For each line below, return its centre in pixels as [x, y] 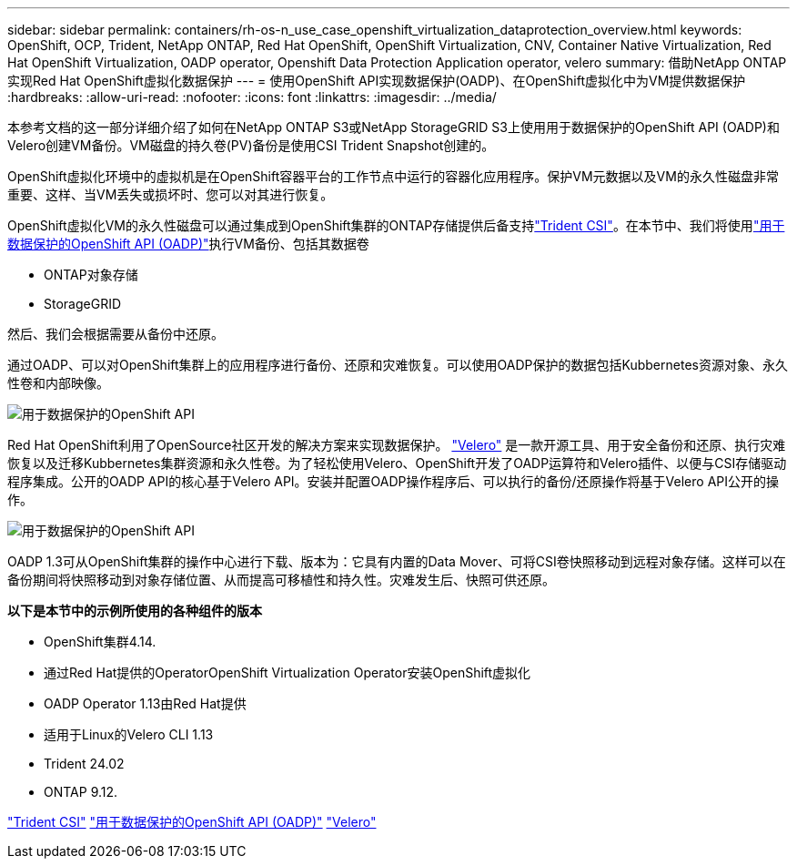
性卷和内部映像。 [58, 383]
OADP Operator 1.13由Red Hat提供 [145, 703]
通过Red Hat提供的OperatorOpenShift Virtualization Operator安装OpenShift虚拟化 [288, 672]
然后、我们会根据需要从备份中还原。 [116, 334]
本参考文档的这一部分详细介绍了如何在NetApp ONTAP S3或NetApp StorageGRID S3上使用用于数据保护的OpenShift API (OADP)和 [393, 127]
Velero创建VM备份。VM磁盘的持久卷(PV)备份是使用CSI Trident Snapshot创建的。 [251, 145]
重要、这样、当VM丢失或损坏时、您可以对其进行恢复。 [171, 194]
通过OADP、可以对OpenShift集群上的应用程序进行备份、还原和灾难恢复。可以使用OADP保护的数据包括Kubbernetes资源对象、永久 [398, 365]
